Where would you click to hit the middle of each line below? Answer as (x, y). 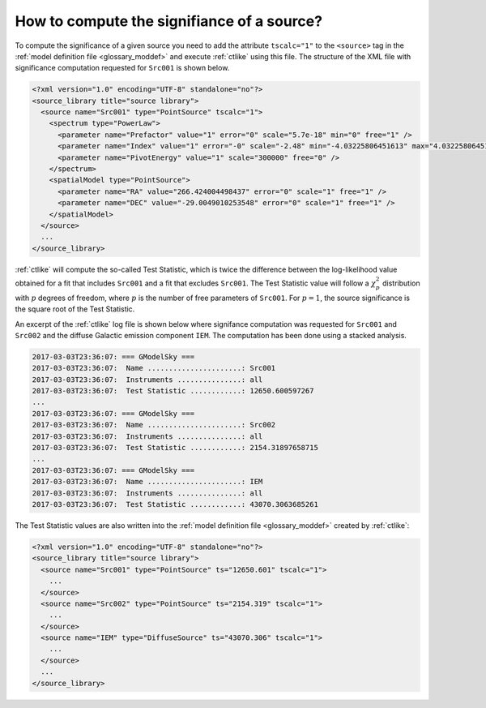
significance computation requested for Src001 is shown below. (122, 68)
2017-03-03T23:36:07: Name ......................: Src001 (154, 368)
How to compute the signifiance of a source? (169, 21)
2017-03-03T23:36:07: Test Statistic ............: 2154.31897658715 (175, 448)
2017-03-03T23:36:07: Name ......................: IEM (147, 482)
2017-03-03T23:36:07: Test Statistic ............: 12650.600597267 (173, 391)
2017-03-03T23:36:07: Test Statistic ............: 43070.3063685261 (175, 504)
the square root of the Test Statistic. (75, 309)
